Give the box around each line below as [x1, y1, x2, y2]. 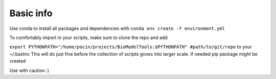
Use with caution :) [9, 67, 50, 73]
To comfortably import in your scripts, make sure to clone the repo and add [9, 34, 168, 41]
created [9, 58, 26, 64]
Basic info [9, 8, 53, 19]
